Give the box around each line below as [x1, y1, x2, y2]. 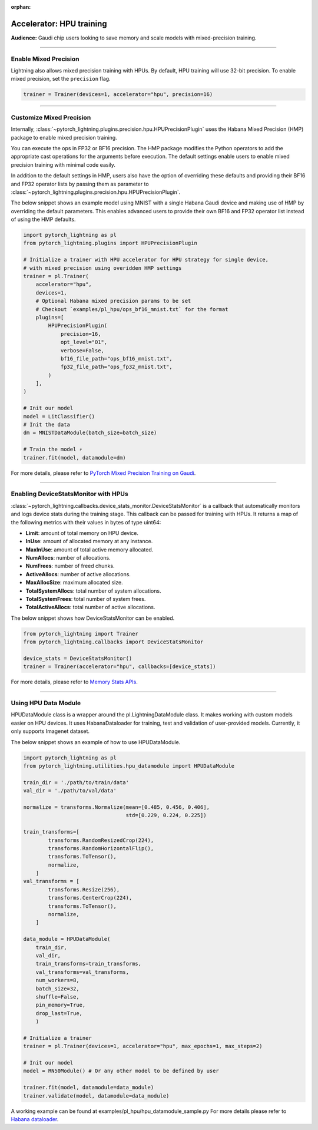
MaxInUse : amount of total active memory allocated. [25, 546, 154, 553]
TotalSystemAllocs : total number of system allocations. [25, 587, 161, 594]
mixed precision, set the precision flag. [11, 75, 111, 82]
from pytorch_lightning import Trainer [23, 630, 138, 637]
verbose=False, [60, 347, 104, 353]
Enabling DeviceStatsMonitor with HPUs [11, 490, 129, 498]
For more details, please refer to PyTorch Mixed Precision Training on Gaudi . [11, 469, 196, 477]
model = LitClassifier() [23, 413, 95, 419]
